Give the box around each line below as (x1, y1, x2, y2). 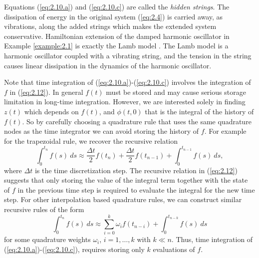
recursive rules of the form (4, 204, 84, 214)
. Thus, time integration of (171, 234, 253, 245)
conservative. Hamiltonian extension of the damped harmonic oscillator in (4, 30, 230, 41)
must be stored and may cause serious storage (106, 86, 246, 97)
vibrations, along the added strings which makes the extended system (4, 21, 217, 31)
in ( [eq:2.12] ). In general (9, 86, 83, 97)
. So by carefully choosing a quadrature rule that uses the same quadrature (22, 116, 252, 126)
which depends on (24, 106, 79, 116)
